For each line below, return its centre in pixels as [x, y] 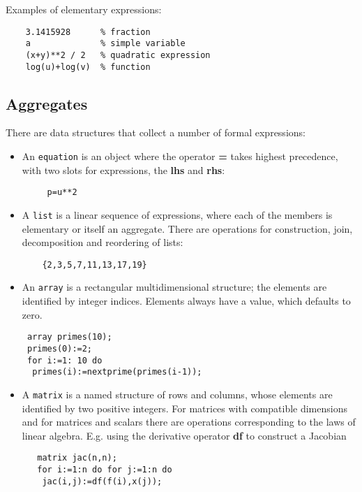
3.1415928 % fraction [88, 32]
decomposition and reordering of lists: [103, 242]
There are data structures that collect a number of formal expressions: [156, 132]
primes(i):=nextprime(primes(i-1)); [117, 372]
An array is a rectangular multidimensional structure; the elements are [174, 287]
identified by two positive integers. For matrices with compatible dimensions [184, 408]
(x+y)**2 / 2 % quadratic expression [118, 55]
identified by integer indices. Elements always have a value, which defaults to [186, 301]
